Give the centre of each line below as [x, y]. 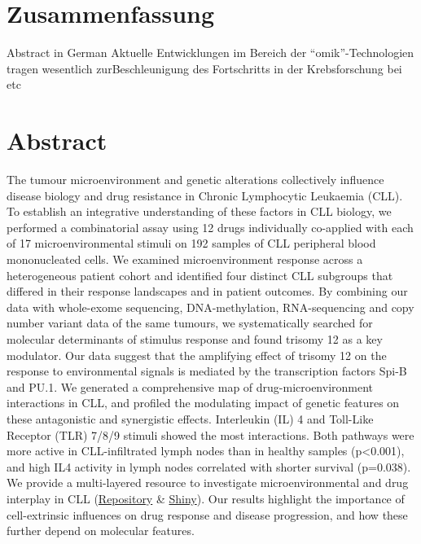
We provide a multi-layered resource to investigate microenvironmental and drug [208, 483]
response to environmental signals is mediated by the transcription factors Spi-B [207, 371]
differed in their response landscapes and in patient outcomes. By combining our [207, 291]
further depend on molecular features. [101, 531]
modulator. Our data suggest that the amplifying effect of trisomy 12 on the [197, 355]
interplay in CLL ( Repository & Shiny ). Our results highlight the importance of [206, 498]
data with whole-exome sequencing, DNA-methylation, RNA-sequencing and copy [210, 307]
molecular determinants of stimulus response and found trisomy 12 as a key [195, 338]
